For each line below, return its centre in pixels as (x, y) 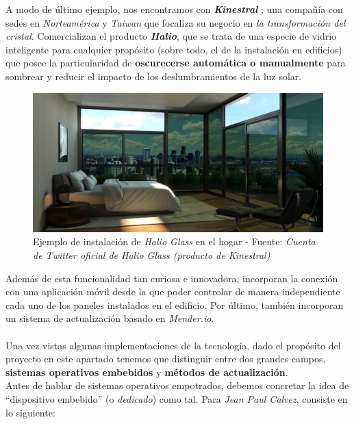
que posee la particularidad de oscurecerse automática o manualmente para (176, 63)
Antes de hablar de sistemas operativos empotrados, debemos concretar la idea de (177, 385)
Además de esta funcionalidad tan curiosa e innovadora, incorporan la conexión (172, 278)
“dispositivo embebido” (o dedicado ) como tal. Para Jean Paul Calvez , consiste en (177, 398)
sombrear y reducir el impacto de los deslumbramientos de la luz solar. (154, 76)
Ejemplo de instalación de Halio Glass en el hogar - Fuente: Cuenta (174, 241)
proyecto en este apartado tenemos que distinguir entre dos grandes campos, (166, 359)
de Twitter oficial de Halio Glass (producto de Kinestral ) (152, 255)
